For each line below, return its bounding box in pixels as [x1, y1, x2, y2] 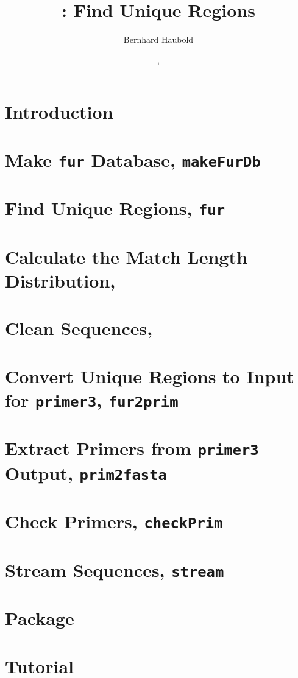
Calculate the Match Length [5, 244, 247, 269]
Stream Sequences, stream [5, 557, 224, 582]
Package [5, 606, 74, 630]
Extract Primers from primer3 [5, 436, 259, 461]
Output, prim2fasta [5, 460, 167, 485]
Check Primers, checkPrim [5, 509, 223, 534]
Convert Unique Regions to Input [5, 363, 294, 388]
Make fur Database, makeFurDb [5, 147, 261, 172]
